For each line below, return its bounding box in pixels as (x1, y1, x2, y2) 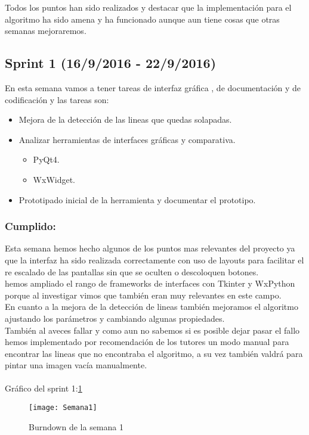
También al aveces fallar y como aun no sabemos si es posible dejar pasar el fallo (5, 324, 300, 336)
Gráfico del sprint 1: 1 (5, 382, 82, 394)
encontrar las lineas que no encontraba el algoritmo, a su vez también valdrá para (5, 347, 303, 359)
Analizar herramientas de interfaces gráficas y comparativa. (18, 133, 236, 145)
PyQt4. (33, 153, 60, 166)
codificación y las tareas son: (5, 93, 109, 105)
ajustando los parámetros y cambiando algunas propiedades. (5, 312, 225, 324)
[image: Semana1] (29, 403, 97, 412)
